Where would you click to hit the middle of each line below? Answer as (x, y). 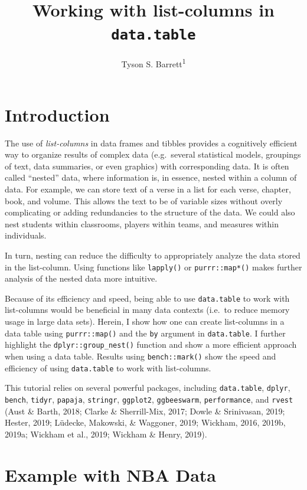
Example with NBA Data (110, 474)
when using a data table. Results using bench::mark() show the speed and (141, 356)
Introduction (57, 114)
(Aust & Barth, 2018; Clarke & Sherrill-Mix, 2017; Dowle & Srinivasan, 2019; (145, 411)
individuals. (26, 235)
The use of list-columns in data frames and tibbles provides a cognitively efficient (151, 143)
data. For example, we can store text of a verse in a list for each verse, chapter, (148, 189)
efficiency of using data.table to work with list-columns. (108, 367)
